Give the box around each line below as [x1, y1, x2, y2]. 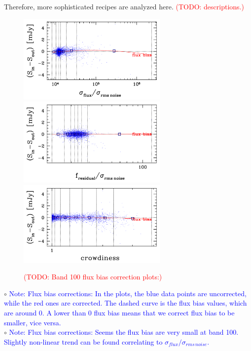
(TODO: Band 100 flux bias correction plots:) [24, 272, 162, 282]
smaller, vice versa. [4, 317, 61, 327]
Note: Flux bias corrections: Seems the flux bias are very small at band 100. [9, 327, 239, 337]
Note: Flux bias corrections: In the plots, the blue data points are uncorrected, [9, 288, 247, 298]
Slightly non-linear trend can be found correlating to [4, 336, 163, 347]
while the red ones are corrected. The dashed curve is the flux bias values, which [4, 298, 247, 308]
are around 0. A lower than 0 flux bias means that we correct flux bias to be [4, 307, 235, 317]
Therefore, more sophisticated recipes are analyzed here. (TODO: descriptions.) [4, 1, 244, 11]
